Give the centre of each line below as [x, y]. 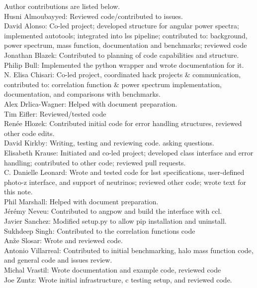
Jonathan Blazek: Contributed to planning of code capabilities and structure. [122, 55]
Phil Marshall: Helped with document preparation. [81, 201]
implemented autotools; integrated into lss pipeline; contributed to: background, [126, 35]
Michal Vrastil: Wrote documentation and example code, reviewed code [113, 270]
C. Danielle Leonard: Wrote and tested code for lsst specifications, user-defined [124, 172]
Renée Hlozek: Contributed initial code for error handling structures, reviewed [123, 123]
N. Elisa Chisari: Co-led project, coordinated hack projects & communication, [123, 74]
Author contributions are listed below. [62, 6]
